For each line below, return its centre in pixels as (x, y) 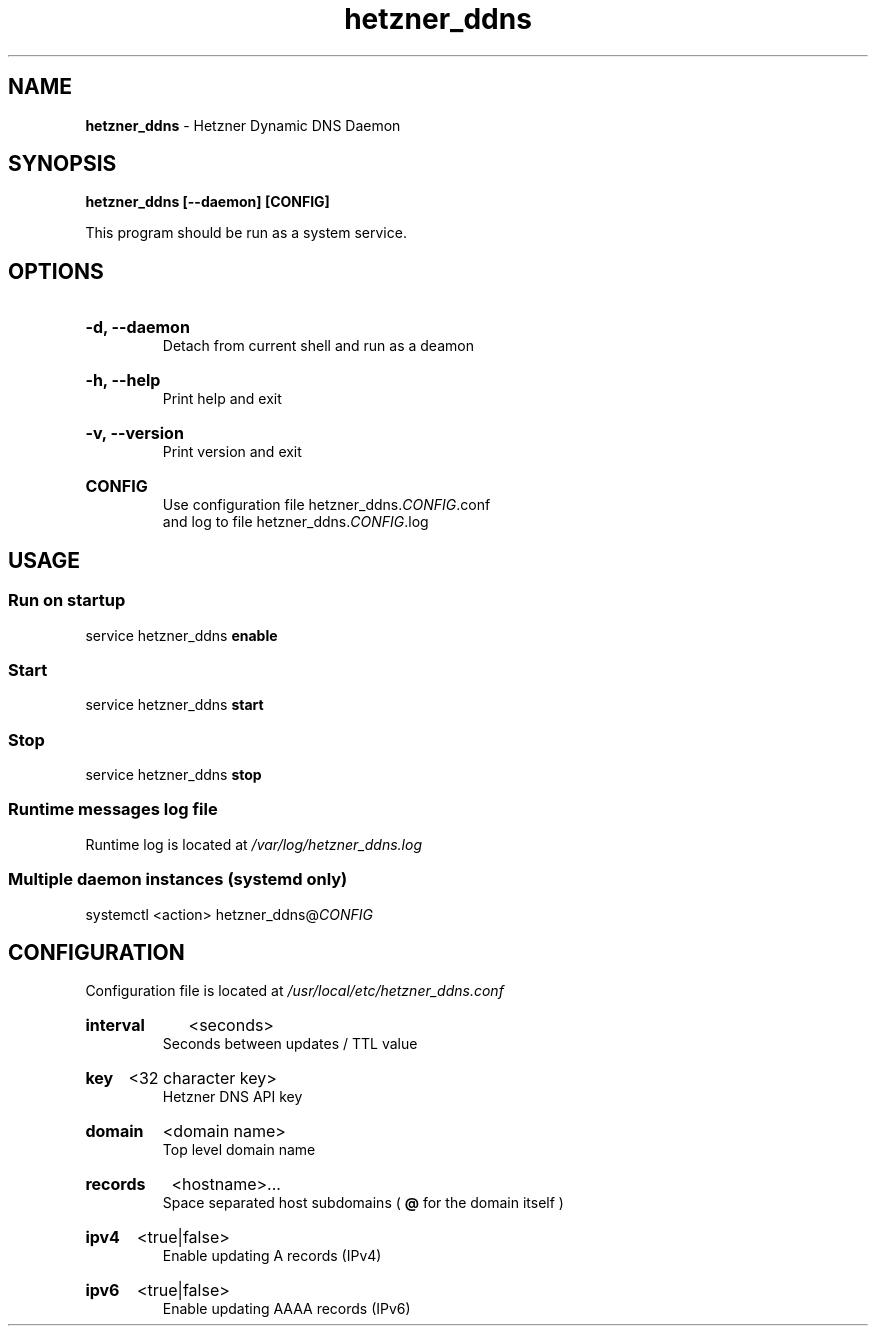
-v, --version (134, 433)
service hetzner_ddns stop (173, 774)
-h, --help (123, 380)
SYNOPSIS (62, 164)
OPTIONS (56, 271)
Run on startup (67, 600)
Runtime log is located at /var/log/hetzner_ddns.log (253, 844)
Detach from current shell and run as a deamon (318, 346)
